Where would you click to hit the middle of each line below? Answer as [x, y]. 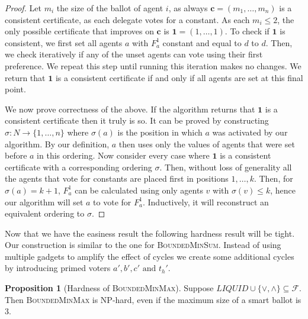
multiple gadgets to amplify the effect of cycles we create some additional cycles [150, 256]
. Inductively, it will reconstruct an [206, 202]
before [16, 155]
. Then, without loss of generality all [226, 167]
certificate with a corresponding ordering [78, 167]
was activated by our [250, 132]
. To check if [247, 31]
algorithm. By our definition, [57, 144]
